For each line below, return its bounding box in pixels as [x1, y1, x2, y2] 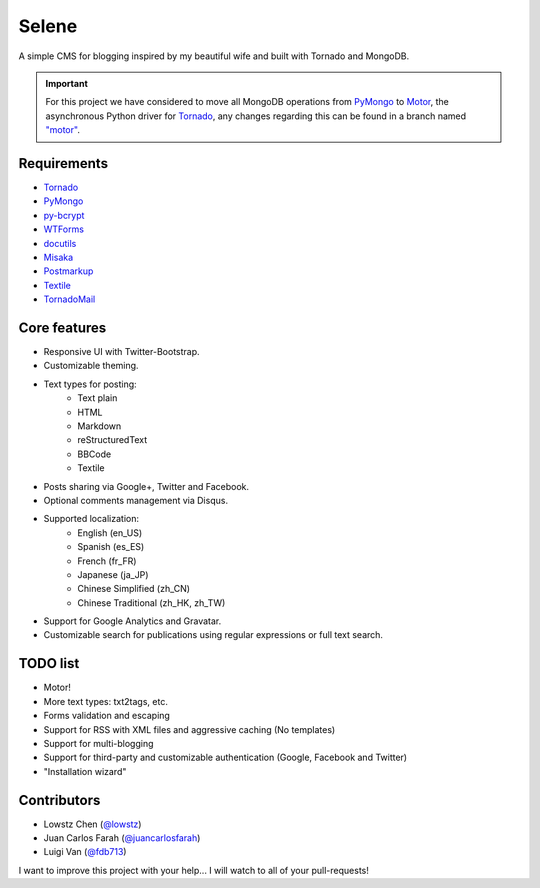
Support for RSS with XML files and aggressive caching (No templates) [43, 723, 336, 735]
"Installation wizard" [43, 765, 127, 777]
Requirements [18, 155, 109, 172]
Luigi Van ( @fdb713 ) [43, 846, 127, 858]
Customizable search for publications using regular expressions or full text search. [43, 629, 384, 641]
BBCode [77, 448, 112, 460]
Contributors [18, 791, 101, 809]
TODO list [18, 655, 80, 672]
